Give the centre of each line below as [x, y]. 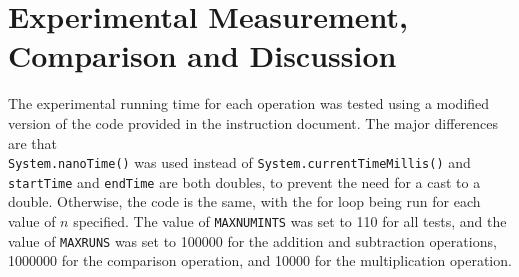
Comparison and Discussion [202, 55]
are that [33, 142]
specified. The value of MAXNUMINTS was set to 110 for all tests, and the [290, 221]
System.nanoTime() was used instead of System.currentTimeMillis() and [239, 162]
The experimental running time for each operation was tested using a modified [249, 103]
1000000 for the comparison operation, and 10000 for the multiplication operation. [260, 260]
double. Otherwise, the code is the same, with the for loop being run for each [244, 201]
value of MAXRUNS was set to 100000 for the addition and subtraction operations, [252, 240]
